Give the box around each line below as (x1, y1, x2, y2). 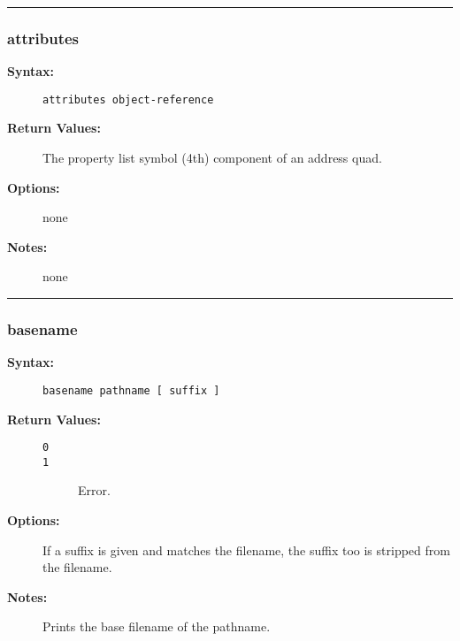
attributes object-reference (42, 93, 214, 106)
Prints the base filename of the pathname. (42, 617, 271, 636)
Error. (78, 481, 111, 500)
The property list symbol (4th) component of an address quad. (42, 149, 382, 167)
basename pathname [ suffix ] (42, 384, 220, 397)
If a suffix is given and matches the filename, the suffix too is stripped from (42, 540, 450, 559)
